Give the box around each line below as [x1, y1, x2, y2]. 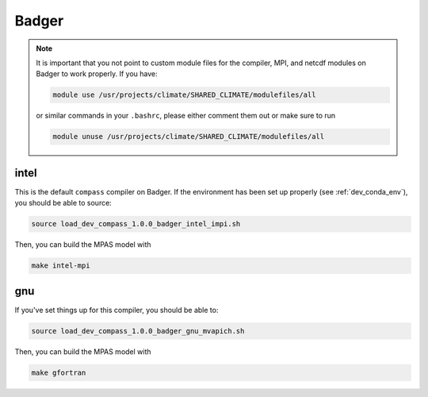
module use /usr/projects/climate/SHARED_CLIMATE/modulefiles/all [52, 91, 316, 99]
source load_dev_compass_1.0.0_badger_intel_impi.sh [31, 219, 241, 229]
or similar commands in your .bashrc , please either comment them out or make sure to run [36, 111, 336, 121]
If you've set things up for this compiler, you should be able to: [14, 305, 219, 314]
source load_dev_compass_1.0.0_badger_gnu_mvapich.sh [31, 326, 245, 335]
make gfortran [31, 368, 86, 377]
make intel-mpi [31, 261, 90, 270]
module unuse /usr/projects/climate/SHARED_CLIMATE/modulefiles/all [52, 132, 325, 141]
